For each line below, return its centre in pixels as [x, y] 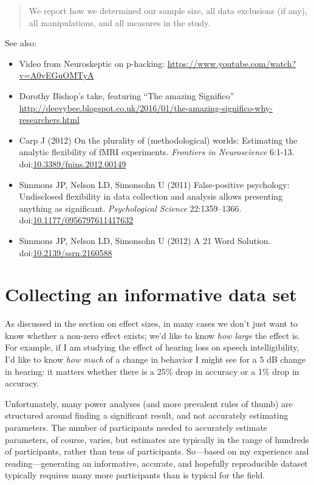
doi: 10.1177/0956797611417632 [76, 220]
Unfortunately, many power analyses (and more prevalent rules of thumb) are [149, 403]
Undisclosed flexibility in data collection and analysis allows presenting [151, 196]
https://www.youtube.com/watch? [232, 63]
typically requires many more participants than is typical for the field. [135, 475]
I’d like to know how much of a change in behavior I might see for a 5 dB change [155, 359]
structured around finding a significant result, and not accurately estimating [147, 415]
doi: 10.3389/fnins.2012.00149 [73, 163]
